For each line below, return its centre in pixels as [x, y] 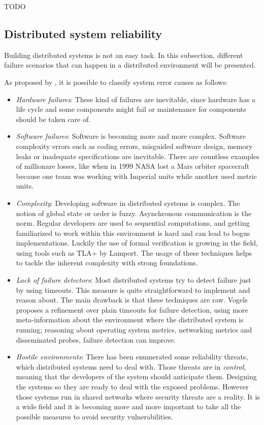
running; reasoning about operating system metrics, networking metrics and [134, 330]
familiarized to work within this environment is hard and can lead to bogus [133, 233]
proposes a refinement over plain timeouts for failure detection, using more [132, 309]
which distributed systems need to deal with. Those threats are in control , [131, 366]
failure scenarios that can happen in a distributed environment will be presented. [130, 65]
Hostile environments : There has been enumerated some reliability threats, [132, 357]
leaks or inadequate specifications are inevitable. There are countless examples [138, 156]
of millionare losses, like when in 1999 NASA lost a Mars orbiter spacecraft [133, 166]
